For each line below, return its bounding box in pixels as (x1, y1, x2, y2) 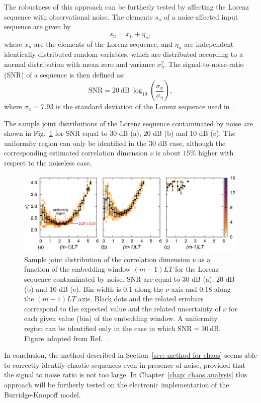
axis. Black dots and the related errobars (78, 293, 204, 304)
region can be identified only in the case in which (24, 323, 176, 333)
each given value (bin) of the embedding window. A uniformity (24, 313, 218, 324)
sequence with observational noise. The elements (4, 11, 153, 22)
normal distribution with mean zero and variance (4, 58, 155, 69)
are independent (184, 38, 234, 49)
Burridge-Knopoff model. (4, 389, 81, 399)
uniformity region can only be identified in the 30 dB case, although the (4, 137, 226, 148)
